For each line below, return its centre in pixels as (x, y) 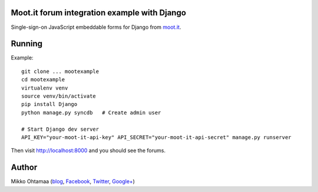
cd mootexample (43, 80)
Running (27, 44)
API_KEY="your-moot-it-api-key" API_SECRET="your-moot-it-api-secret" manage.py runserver (156, 137)
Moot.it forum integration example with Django (99, 13)
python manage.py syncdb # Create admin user (91, 112)
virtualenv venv (45, 88)
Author (24, 168)
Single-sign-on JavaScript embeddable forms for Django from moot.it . (96, 27)
